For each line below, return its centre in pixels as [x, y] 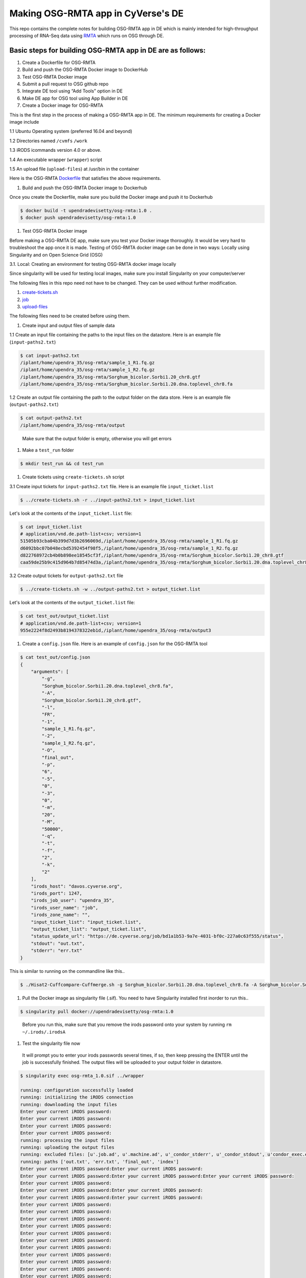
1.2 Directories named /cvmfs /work [48, 141]
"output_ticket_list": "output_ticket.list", [89, 929]
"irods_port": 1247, [57, 894]
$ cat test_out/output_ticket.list [65, 616]
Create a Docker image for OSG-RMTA [63, 105]
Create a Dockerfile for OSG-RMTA [59, 62]
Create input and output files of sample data [68, 325]
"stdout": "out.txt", [58, 943]
